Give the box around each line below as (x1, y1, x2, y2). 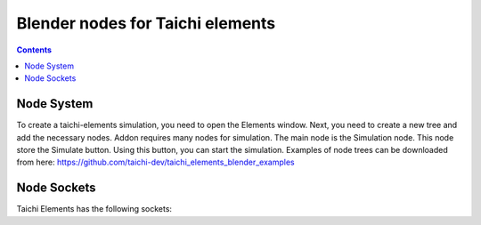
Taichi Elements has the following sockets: (16, 204, 173, 214)
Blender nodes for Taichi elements (16, 13, 276, 33)
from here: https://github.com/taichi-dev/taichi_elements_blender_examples (16, 157, 295, 168)
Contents (16, 44, 53, 55)
